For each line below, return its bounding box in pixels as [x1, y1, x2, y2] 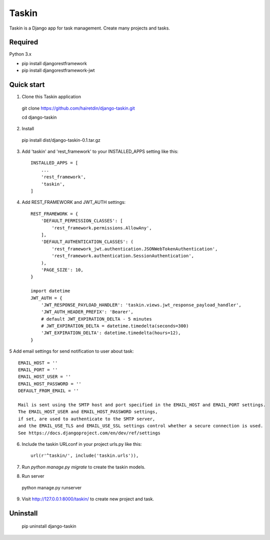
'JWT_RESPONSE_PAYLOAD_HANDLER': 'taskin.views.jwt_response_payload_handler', [40, 302, 242, 308]
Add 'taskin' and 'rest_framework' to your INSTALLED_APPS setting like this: [21, 148, 178, 155]
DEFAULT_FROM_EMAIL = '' [18, 388, 79, 394]
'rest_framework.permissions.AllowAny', [51, 225, 152, 230]
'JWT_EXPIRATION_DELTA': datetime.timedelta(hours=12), [40, 330, 181, 336]
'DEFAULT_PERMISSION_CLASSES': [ [40, 218, 123, 224]
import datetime [30, 288, 70, 294]
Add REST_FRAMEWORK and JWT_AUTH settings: [21, 199, 126, 205]
